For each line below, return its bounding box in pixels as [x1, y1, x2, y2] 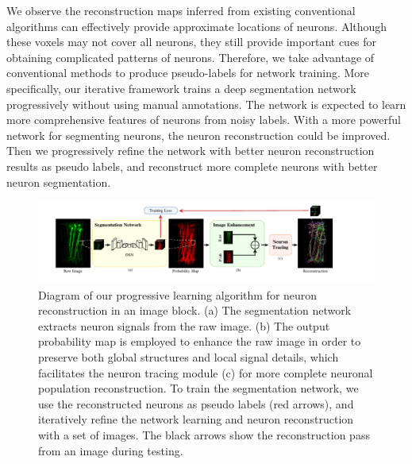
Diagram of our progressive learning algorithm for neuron [38, 286, 318, 303]
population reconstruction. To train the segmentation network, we [38, 380, 359, 396]
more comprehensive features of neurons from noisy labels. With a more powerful [6, 111, 401, 128]
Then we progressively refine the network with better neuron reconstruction [6, 142, 375, 159]
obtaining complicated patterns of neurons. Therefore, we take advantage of [6, 48, 375, 65]
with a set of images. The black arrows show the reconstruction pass [38, 426, 370, 443]
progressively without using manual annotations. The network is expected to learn [6, 95, 406, 112]
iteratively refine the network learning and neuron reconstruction [38, 411, 354, 427]
